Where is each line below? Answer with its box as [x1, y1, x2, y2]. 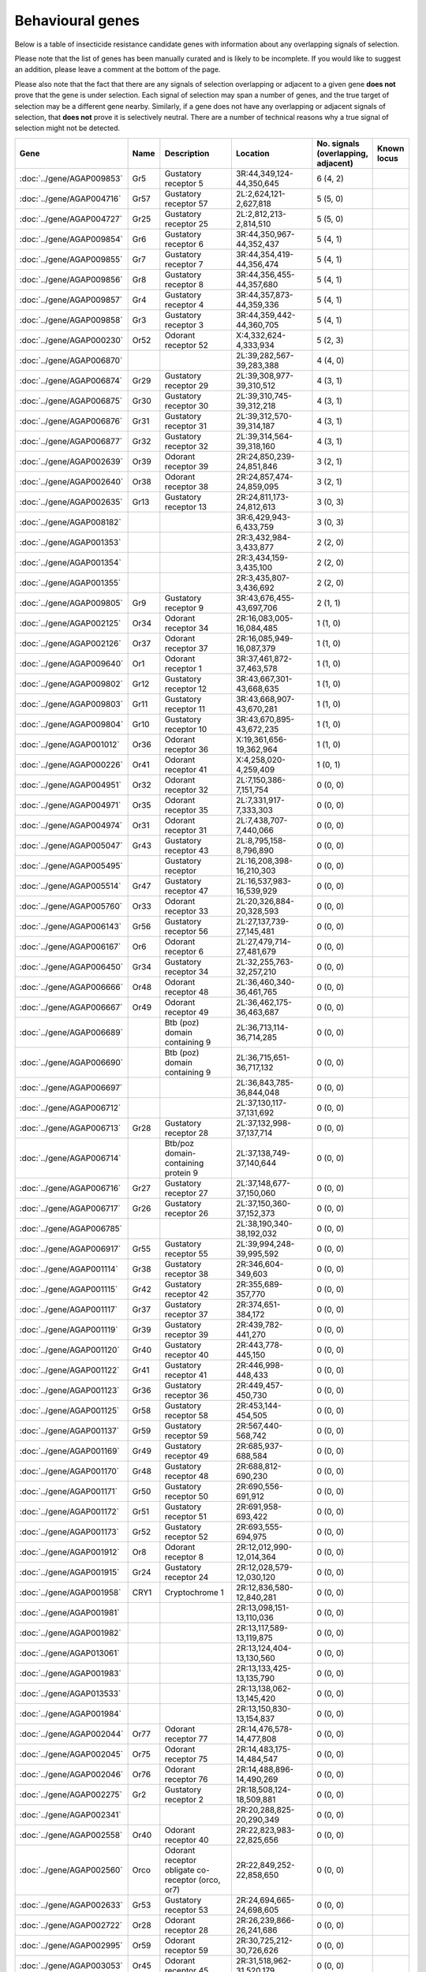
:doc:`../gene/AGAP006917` [19, 1243, 121, 1254]
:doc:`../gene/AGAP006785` [19, 1223, 122, 1234]
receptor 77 [164, 1733, 208, 1744]
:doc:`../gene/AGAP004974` [19, 820, 123, 831]
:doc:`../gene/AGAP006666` [19, 981, 124, 992]
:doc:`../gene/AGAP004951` [19, 779, 121, 790]
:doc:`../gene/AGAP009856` [19, 274, 123, 285]
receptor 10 [164, 723, 207, 734]
